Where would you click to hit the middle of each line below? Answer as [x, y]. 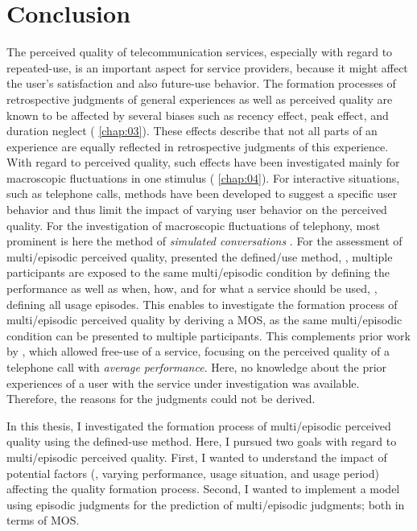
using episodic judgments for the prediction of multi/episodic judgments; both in [206, 504]
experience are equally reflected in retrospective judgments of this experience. [198, 146]
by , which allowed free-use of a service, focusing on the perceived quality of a [198, 351]
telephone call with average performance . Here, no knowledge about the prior [197, 367]
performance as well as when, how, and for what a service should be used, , [192, 288]
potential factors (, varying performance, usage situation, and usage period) [193, 473]
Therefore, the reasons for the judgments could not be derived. [161, 399]
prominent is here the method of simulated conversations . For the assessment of [204, 241]
